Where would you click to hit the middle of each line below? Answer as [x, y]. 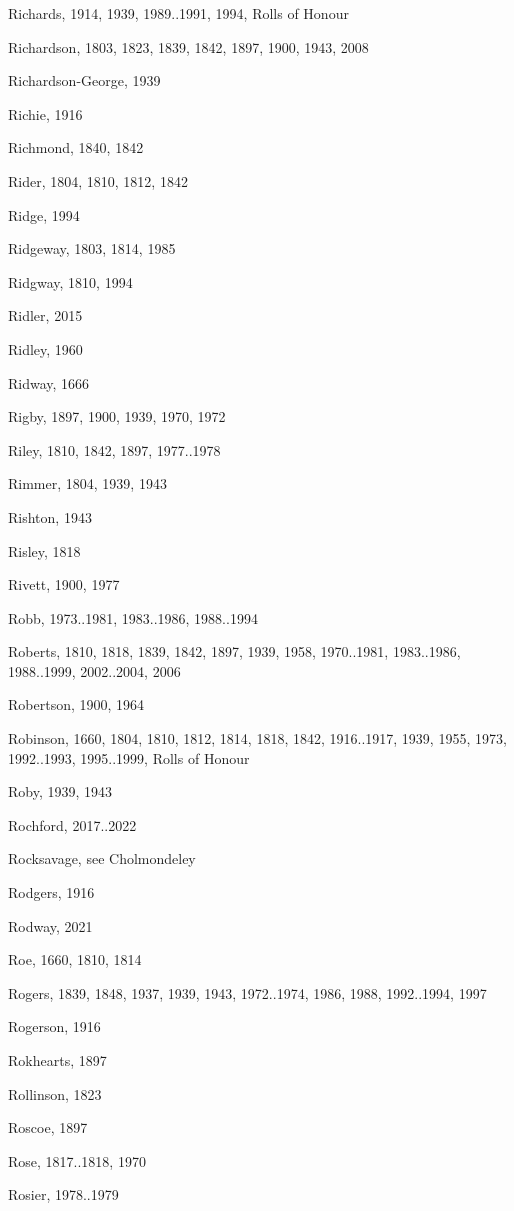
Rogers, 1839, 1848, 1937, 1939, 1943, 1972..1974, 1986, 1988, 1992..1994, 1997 [247, 992]
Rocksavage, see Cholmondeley [102, 858]
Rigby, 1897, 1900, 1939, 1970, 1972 [117, 416]
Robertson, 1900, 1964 [76, 704]
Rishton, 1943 [50, 516]
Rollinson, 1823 [55, 1093]
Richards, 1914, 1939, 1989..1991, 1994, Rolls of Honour [178, 13]
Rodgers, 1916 [51, 892]
